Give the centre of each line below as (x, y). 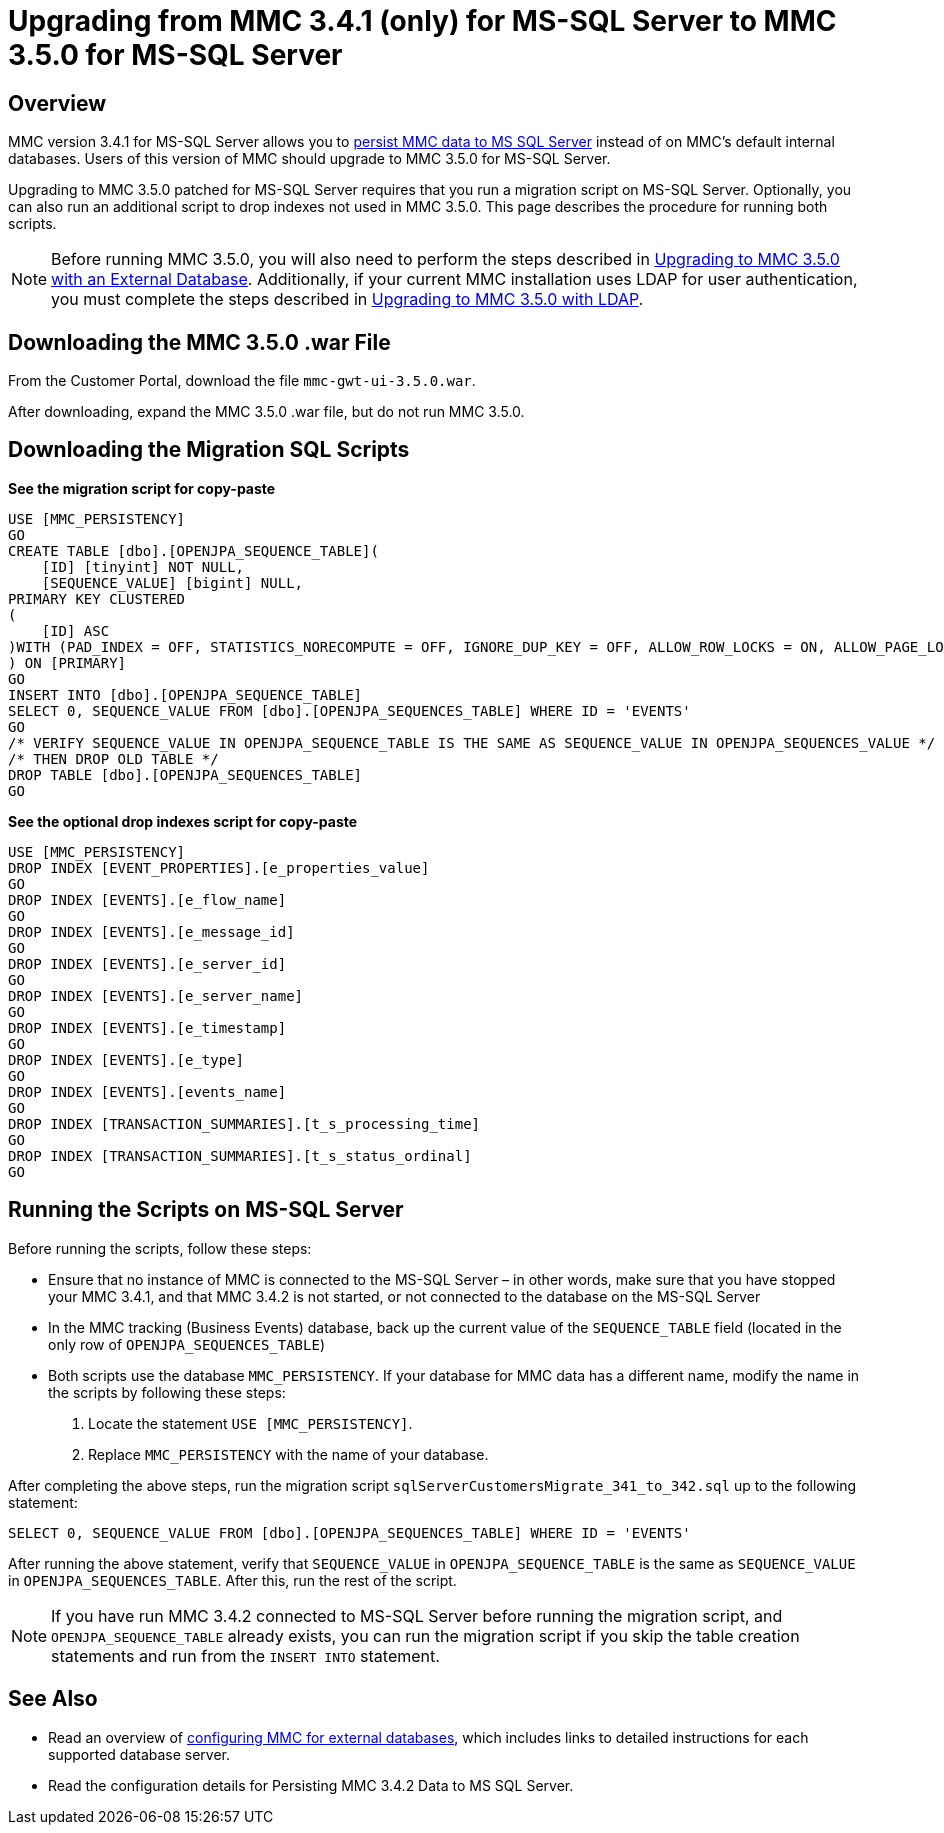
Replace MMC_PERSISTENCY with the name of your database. (288, 1454)
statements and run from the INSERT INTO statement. (245, 1655)
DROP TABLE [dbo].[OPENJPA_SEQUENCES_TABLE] (185, 774)
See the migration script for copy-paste (142, 488)
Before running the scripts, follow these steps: (160, 1248)
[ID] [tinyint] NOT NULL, (143, 566)
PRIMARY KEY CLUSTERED (97, 598)
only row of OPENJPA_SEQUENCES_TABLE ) (187, 1344)
